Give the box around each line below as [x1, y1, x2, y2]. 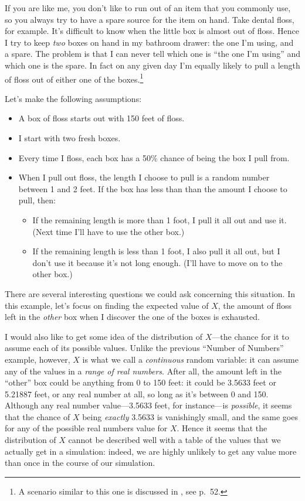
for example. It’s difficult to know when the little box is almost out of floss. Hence [5, 25, 300, 37]
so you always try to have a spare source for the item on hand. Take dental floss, [5, 13, 294, 25]
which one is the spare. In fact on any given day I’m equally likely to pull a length [5, 59, 300, 71]
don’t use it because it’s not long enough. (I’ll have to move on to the [32, 256, 283, 268]
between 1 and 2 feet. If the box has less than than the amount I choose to [18, 182, 287, 195]
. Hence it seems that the [177, 422, 267, 434]
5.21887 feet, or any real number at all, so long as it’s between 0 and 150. [5, 387, 269, 400]
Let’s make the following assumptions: [5, 92, 142, 104]
